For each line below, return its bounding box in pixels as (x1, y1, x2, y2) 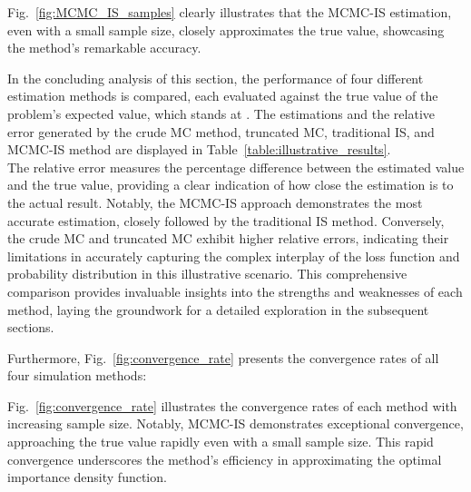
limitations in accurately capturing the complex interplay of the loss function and (7, 246, 460, 265)
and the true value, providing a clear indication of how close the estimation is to (7, 175, 454, 194)
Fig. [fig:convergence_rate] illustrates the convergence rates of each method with (7, 396, 457, 415)
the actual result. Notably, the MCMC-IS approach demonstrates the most (7, 192, 423, 212)
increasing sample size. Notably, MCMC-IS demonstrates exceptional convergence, (7, 414, 464, 433)
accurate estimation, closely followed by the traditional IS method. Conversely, (7, 211, 445, 230)
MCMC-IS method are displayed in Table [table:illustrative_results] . (7, 140, 391, 159)
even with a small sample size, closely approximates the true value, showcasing (7, 20, 445, 39)
